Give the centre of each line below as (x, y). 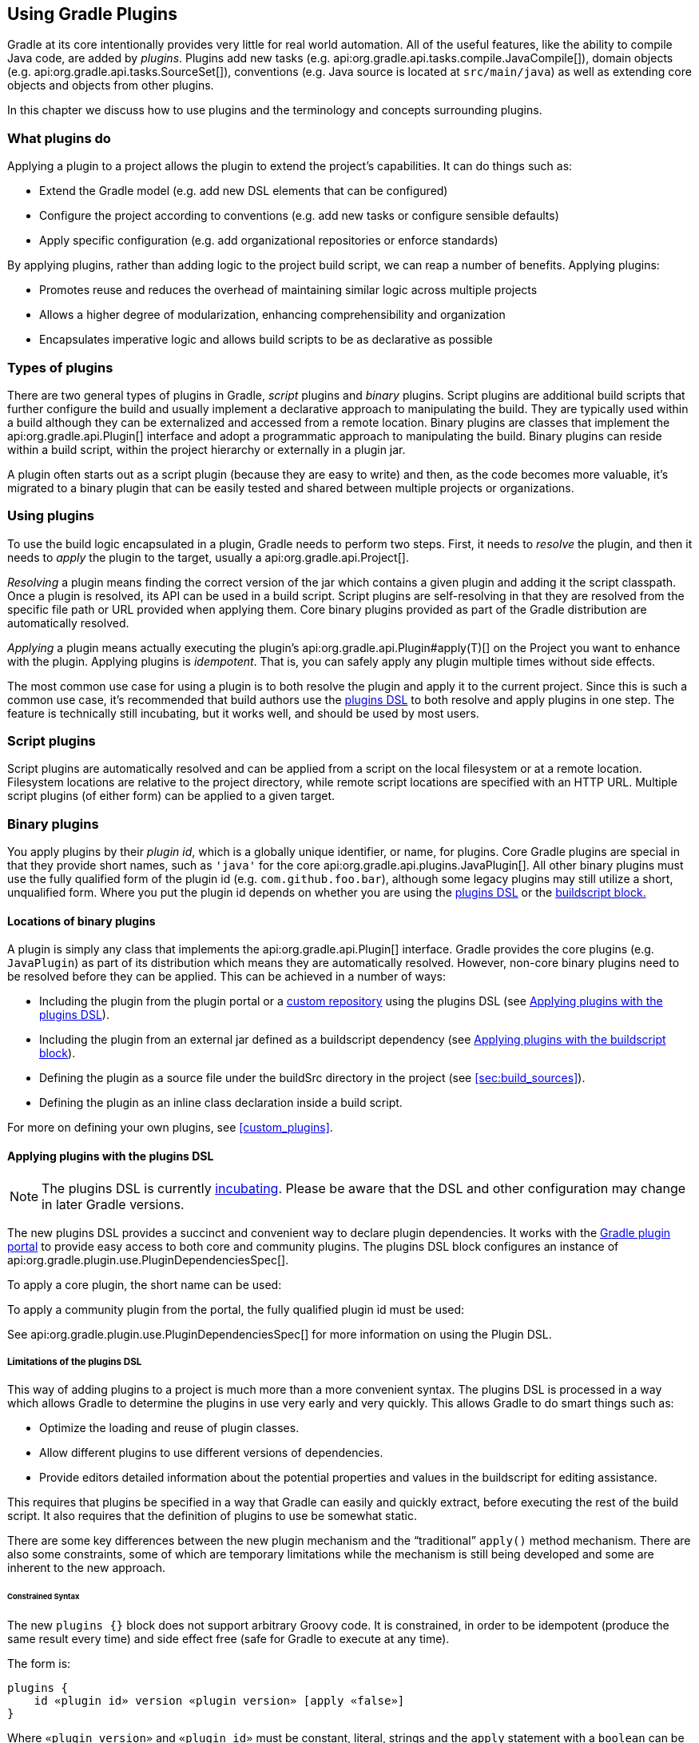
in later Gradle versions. (113, 1204)
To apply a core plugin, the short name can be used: (145, 1284)
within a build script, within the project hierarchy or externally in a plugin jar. (207, 449)
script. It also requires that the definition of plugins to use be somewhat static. (212, 1516)
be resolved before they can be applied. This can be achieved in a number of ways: (227, 977)
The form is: (39, 1664)
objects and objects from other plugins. (111, 86)
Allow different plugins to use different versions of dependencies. (211, 1453)
